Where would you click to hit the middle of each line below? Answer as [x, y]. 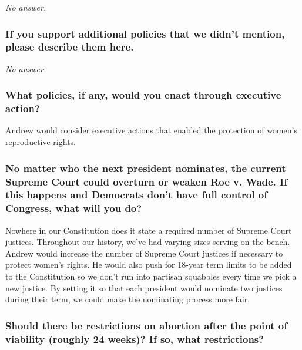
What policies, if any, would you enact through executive [143, 95]
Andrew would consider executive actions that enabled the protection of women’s [151, 130]
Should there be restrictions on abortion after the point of [146, 325]
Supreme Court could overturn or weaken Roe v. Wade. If [146, 181]
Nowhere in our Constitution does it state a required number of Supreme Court [149, 230]
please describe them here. [70, 47]
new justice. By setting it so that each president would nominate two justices [144, 287]
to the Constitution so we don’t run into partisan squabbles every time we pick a [151, 276]
